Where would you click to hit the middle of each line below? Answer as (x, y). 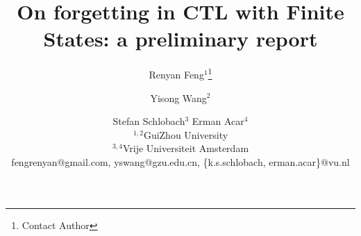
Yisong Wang (178, 98)
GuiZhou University (186, 134)
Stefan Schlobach (149, 121)
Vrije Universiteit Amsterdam (186, 148)
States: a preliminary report (180, 39)
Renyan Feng (176, 74)
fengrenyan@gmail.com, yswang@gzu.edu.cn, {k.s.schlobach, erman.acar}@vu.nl (180, 161)
